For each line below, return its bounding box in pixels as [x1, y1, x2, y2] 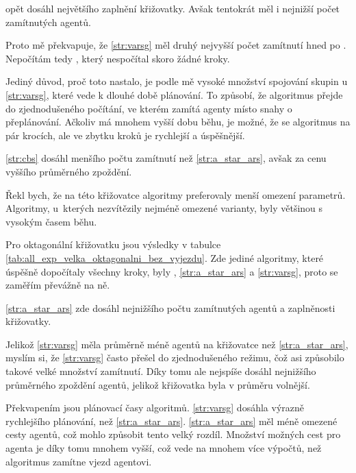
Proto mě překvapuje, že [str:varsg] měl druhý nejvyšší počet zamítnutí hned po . [5, 38, 346, 52]
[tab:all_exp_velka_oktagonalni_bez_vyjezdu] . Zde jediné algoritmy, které [5, 250, 324, 265]
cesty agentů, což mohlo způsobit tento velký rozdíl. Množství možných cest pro [5, 427, 341, 441]
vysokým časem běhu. [5, 214, 97, 228]
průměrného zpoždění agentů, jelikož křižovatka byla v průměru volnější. [5, 377, 310, 391]
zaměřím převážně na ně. [5, 278, 110, 292]
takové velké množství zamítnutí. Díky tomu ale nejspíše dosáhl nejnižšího [5, 364, 316, 378]
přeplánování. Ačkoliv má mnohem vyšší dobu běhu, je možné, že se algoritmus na [5, 114, 351, 129]
